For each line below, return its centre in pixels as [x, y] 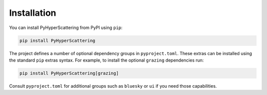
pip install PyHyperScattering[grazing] [69, 73]
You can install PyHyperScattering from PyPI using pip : [66, 28]
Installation [33, 13]
